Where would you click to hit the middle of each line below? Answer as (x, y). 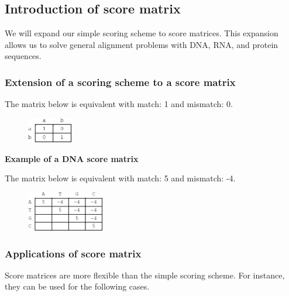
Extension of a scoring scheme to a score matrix (120, 82)
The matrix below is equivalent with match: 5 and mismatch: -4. (120, 178)
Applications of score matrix (73, 253)
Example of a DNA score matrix (72, 158)
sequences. (23, 56)
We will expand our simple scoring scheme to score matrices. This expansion (142, 33)
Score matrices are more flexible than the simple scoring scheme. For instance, (145, 275)
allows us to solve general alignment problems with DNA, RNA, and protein (142, 44)
